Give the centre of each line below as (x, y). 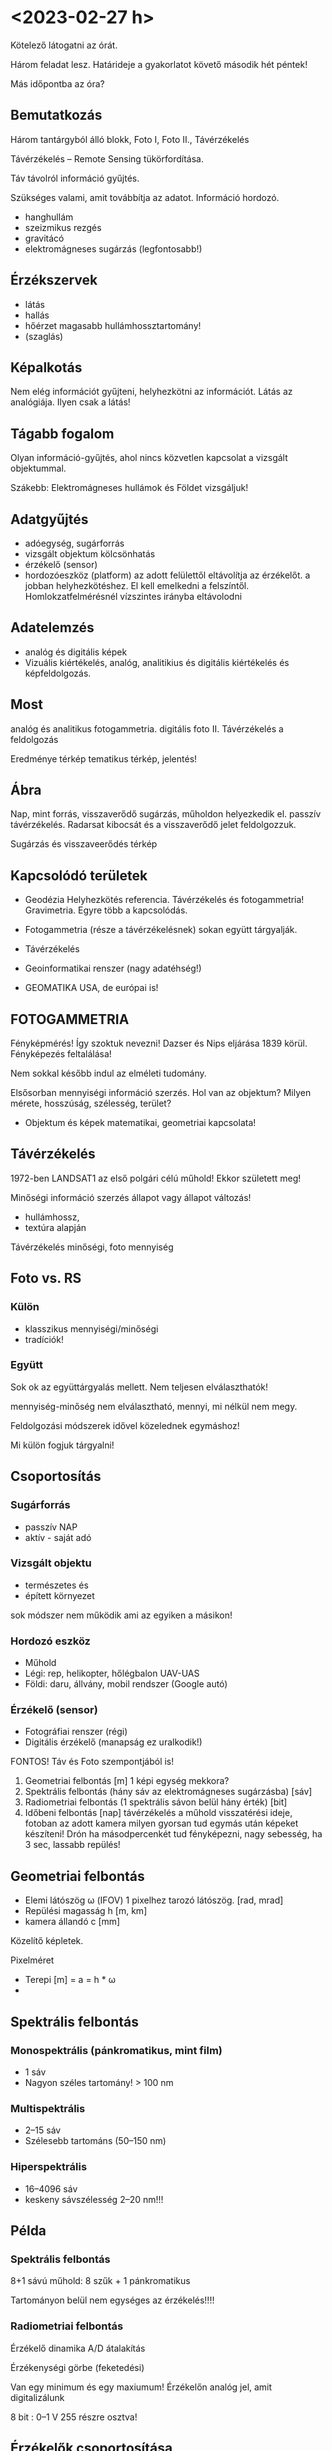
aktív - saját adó (58, 1537)
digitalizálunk (37, 2397)
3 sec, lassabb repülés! (72, 1845)
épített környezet (59, 1595)
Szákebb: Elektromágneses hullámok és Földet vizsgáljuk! (129, 488)
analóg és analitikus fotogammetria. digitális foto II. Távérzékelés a (147, 728)
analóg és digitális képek (76, 652)
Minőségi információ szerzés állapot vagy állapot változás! (131, 1197)
